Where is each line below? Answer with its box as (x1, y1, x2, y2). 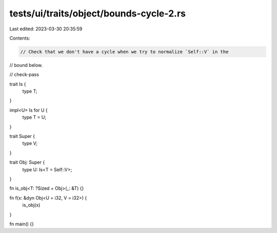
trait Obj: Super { (9, 159, 45, 166)
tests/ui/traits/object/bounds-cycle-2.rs (9, 8, 186, 19)
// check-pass (9, 71, 39, 78)
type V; (22, 140, 38, 147)
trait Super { (9, 133, 35, 139)
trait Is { (9, 81, 26, 87)
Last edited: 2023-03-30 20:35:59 (9, 26, 83, 32)
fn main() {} (9, 221, 34, 227)
